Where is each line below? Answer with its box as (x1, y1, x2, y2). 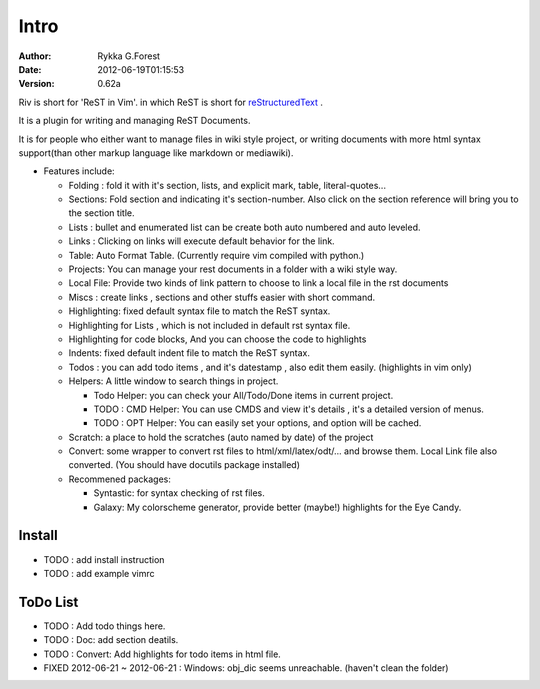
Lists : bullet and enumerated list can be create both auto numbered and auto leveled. (68, 221, 421, 233)
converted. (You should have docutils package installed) (68, 459, 300, 471)
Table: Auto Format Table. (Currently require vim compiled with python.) (68, 249, 365, 261)
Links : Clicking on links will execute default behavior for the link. (68, 235, 335, 247)
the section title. (68, 207, 135, 219)
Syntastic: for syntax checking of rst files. (93, 487, 265, 499)
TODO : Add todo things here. (43, 620, 166, 632)
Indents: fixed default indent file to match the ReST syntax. (68, 347, 310, 359)
